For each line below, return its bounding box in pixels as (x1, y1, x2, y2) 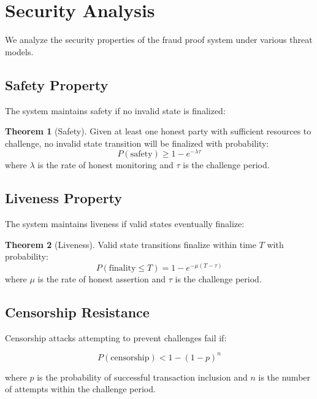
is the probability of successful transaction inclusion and (37, 370, 248, 383)
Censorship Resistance (5, 302, 150, 321)
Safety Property (5, 75, 109, 94)
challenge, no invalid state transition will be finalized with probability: (5, 136, 269, 149)
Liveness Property (5, 188, 123, 207)
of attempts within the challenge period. (5, 382, 156, 395)
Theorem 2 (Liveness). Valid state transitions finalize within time (5, 238, 256, 250)
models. (5, 45, 34, 58)
